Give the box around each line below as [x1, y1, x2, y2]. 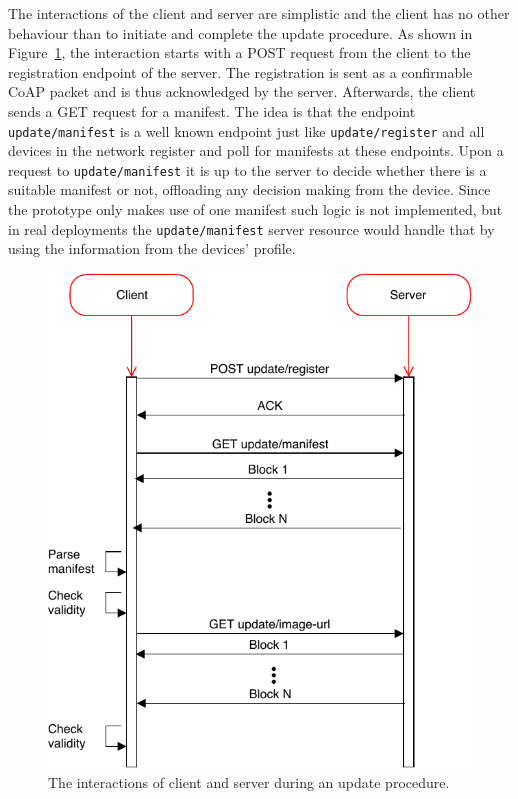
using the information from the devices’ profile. [8, 238, 296, 259]
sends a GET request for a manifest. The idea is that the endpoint [8, 100, 416, 121]
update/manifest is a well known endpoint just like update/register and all [8, 120, 485, 141]
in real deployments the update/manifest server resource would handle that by [8, 218, 495, 239]
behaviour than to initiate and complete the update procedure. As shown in [8, 22, 473, 43]
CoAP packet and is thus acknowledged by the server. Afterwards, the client [8, 81, 476, 102]
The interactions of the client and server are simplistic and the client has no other [8, 3, 510, 23]
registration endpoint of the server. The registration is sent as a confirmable [8, 61, 473, 82]
